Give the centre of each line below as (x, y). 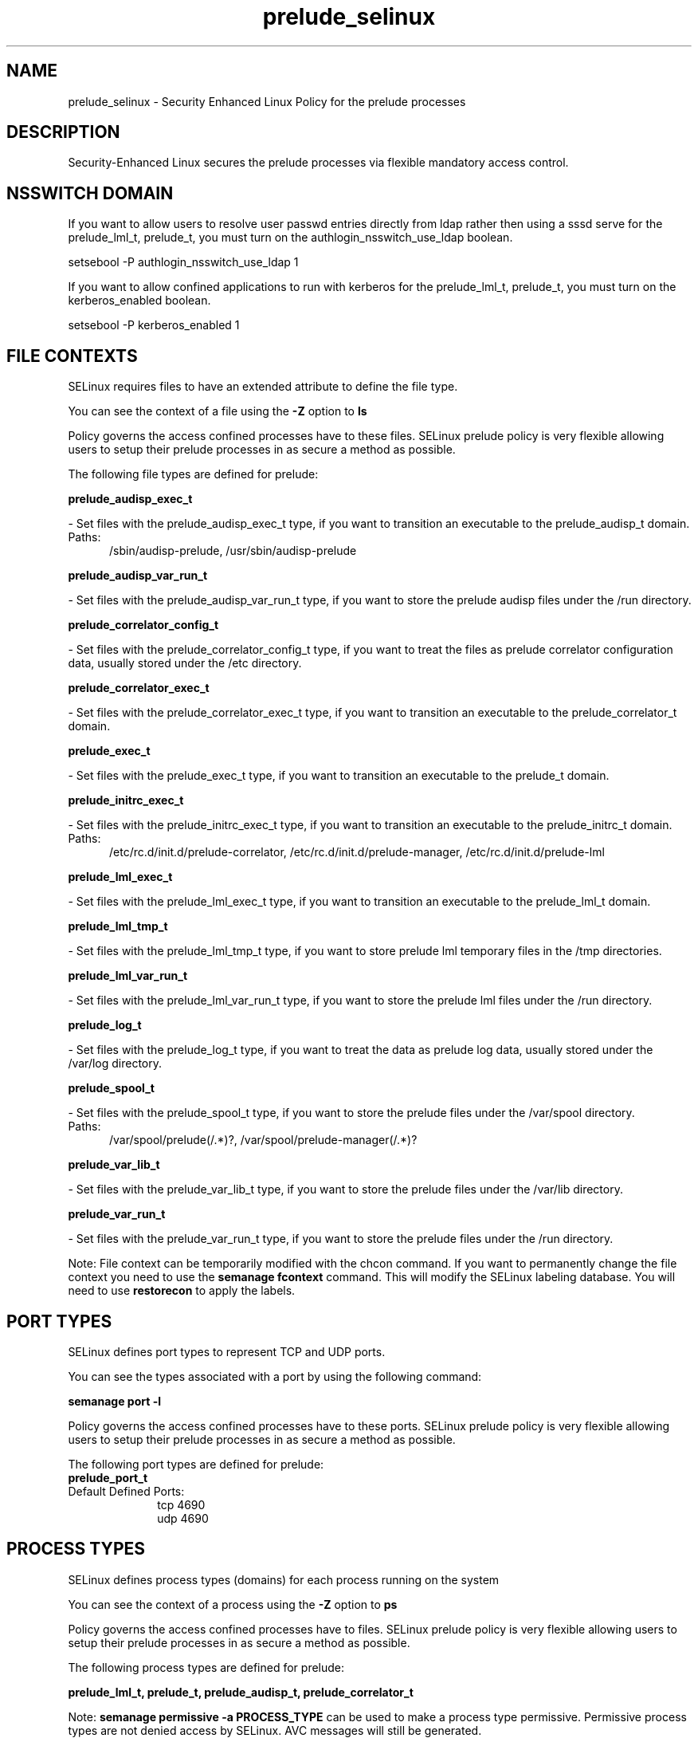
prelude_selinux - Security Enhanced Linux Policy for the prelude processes (267, 101)
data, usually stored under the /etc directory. (185, 663)
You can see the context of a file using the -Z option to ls (218, 411)
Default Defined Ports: (126, 1491)
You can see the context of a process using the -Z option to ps (233, 1604)
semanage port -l (114, 1401)
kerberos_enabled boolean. (139, 301)
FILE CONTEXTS (72, 356)
